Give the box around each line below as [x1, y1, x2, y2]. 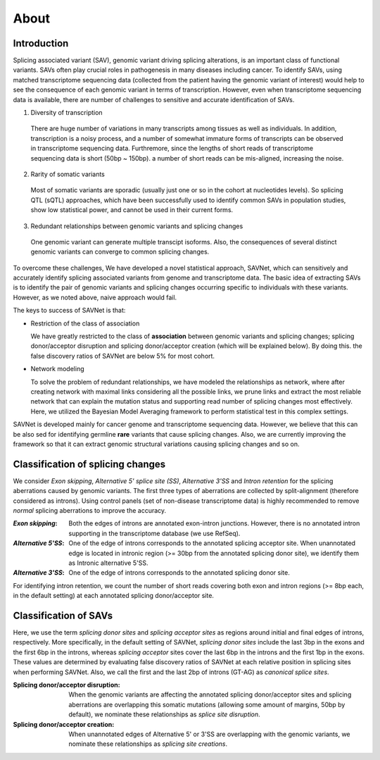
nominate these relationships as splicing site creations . [68, 740, 228, 748]
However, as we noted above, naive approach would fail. [13, 293, 177, 301]
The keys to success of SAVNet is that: [13, 306, 126, 315]
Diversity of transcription [30, 108, 103, 117]
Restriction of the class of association [30, 319, 140, 328]
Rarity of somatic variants [30, 170, 106, 178]
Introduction [13, 37, 69, 49]
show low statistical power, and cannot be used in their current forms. [30, 206, 234, 214]
